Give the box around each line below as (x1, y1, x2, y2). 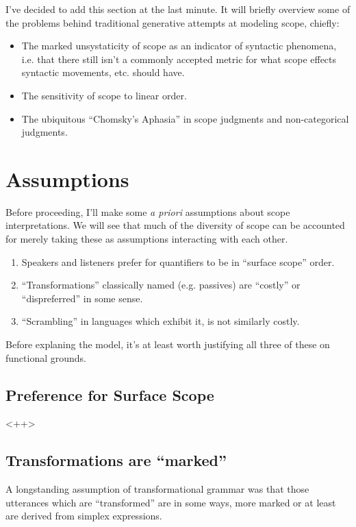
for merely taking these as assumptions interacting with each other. (5, 232, 288, 246)
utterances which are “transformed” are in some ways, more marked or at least (5, 495, 336, 509)
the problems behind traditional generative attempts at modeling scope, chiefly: (5, 15, 340, 29)
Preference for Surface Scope (5, 384, 214, 405)
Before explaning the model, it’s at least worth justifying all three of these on (5, 337, 330, 352)
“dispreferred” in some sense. (21, 291, 143, 305)
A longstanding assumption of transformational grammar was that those (5, 482, 309, 496)
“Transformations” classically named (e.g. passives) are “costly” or (21, 278, 301, 292)
